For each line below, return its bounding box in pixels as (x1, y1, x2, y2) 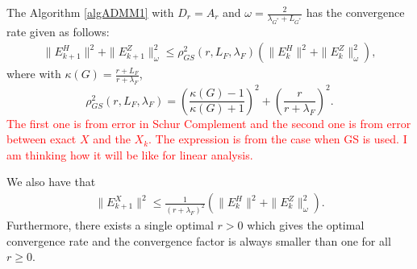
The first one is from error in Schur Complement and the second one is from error (6, 114, 411, 131)
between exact (6, 130, 77, 147)
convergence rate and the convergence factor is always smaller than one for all (6, 232, 391, 249)
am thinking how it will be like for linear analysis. (6, 146, 253, 163)
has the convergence (306, 4, 405, 20)
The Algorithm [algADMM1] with (6, 4, 174, 20)
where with (6, 65, 61, 82)
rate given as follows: (6, 23, 110, 39)
